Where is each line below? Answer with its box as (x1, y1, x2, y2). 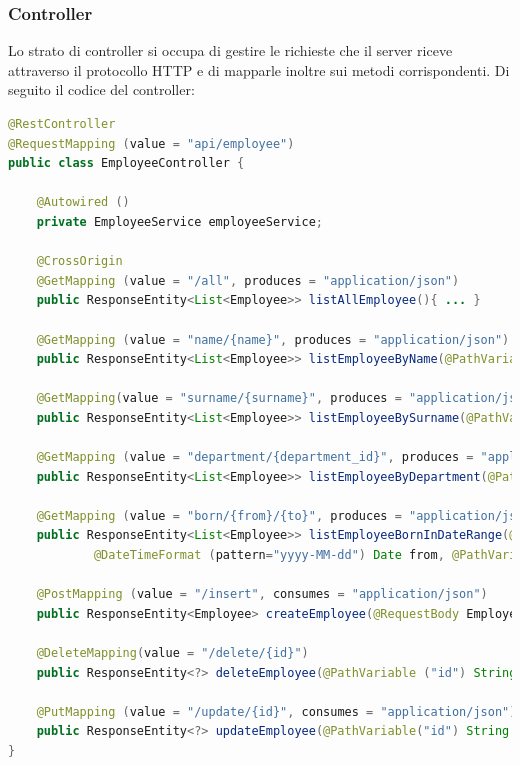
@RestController (8, 117, 116, 131)
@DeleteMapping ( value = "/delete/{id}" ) (36, 646, 309, 661)
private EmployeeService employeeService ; (36, 214, 324, 229)
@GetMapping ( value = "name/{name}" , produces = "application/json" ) (36, 332, 510, 347)
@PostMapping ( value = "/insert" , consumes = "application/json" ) (36, 587, 488, 602)
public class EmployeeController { (8, 156, 245, 171)
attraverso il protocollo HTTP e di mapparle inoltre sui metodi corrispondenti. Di (8, 59, 510, 80)
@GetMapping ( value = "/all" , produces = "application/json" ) (36, 273, 460, 288)
